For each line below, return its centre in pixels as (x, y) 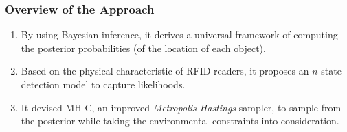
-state (329, 71)
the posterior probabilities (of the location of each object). (143, 48)
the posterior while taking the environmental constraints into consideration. (180, 121)
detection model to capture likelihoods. (103, 84)
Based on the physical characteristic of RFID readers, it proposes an (165, 71)
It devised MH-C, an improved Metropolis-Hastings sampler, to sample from (181, 107)
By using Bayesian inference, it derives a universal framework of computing (179, 35)
